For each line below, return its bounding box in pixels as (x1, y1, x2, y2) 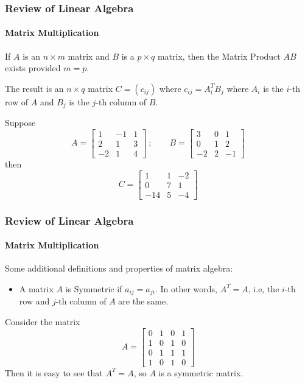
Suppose (5, 116, 36, 129)
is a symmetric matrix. (158, 366, 244, 379)
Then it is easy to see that (5, 366, 103, 379)
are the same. (118, 295, 169, 307)
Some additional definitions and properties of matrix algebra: (5, 262, 233, 275)
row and (19, 295, 50, 307)
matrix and (68, 49, 110, 62)
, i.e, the (248, 282, 279, 295)
